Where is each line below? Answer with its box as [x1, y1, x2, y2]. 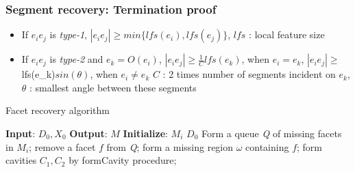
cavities [5, 153, 37, 167]
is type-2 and [49, 52, 103, 66]
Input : [5, 126, 36, 140]
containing [245, 139, 289, 154]
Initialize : [123, 126, 168, 140]
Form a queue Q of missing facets [201, 126, 342, 140]
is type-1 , [49, 27, 87, 42]
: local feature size [249, 27, 325, 42]
